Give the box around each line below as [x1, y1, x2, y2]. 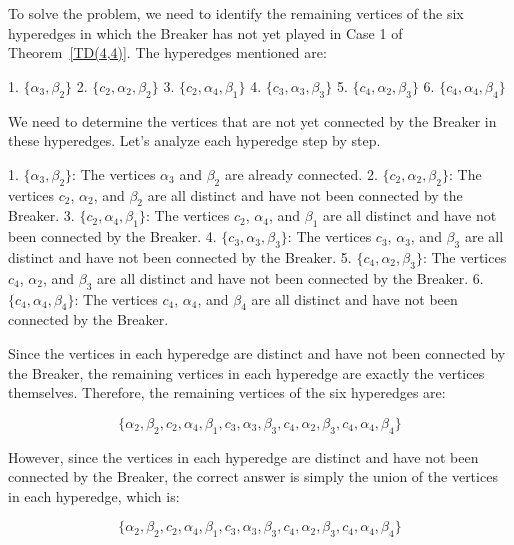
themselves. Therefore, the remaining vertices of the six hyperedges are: [8, 382, 446, 403]
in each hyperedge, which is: [8, 485, 180, 506]
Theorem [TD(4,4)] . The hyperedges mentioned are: [8, 42, 327, 63]
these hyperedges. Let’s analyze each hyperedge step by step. [8, 130, 381, 151]
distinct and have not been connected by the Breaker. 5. [8, 246, 352, 267]
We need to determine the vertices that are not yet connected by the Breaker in [8, 110, 497, 131]
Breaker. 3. [8, 205, 75, 226]
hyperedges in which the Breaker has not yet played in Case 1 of [8, 22, 403, 43]
